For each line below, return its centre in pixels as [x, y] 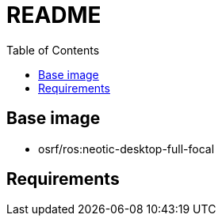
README [54, 15]
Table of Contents [53, 50]
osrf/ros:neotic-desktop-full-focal [126, 149]
